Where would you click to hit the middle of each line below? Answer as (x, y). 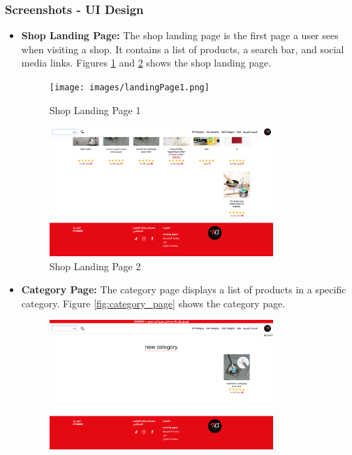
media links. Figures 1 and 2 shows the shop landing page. (146, 63)
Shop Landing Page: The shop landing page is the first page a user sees (180, 35)
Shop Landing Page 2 (95, 266)
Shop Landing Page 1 (95, 110)
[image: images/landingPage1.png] (129, 87)
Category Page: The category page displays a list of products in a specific (184, 289)
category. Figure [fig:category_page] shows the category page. (153, 303)
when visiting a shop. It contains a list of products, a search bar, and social (183, 49)
